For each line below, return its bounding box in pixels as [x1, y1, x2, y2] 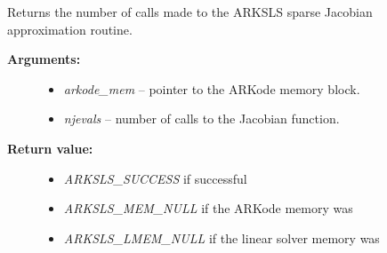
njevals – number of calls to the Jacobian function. [63, 109, 340, 128]
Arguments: [7, 50, 81, 68]
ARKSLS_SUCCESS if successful [63, 169, 247, 187]
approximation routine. [7, 20, 133, 38]
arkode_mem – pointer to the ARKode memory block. [63, 79, 360, 98]
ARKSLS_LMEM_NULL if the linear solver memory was [63, 228, 380, 247]
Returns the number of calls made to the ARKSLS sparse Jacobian [7, 3, 373, 20]
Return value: [7, 138, 93, 157]
